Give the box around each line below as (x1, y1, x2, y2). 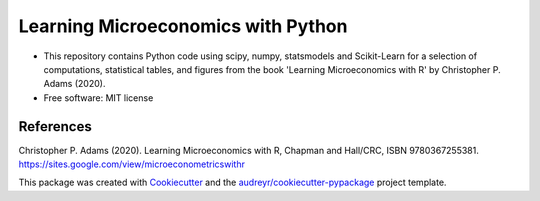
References (18, 118, 92, 135)
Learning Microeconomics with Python (18, 15, 348, 37)
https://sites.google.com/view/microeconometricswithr (18, 158, 245, 170)
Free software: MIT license (43, 91, 154, 104)
